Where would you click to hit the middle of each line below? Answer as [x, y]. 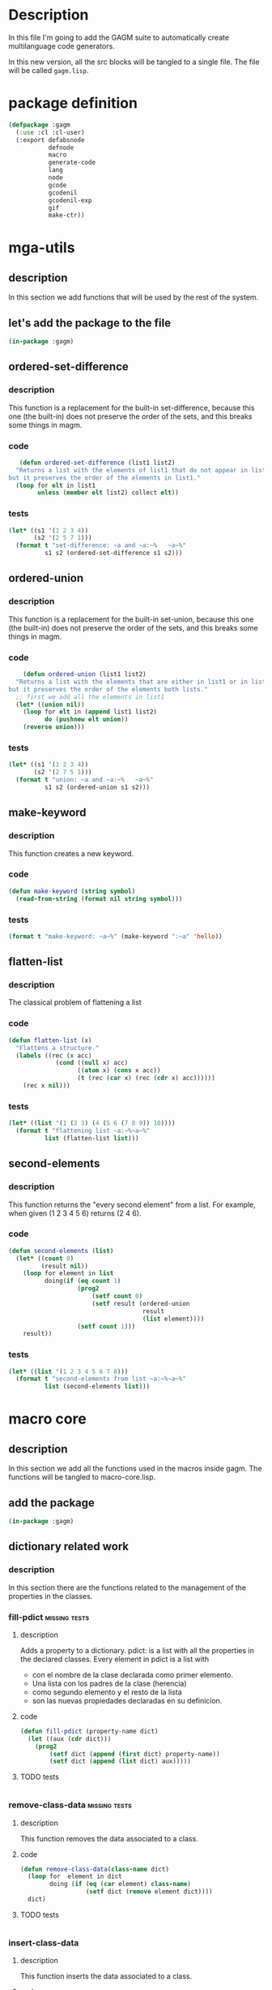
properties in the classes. [51, 1596]
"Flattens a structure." [57, 1048]
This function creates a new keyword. [71, 853]
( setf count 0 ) [117, 1296]
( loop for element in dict [75, 1876]
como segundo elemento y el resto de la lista [107, 1692]
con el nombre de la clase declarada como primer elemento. [132, 1674]
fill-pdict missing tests [49, 1617]
